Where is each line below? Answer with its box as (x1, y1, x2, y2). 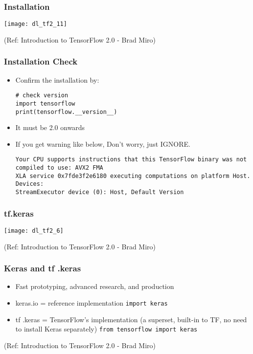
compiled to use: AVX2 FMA (15, 164, 103, 172)
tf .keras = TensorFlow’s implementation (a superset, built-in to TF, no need (15, 314, 247, 324)
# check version (15, 92, 69, 99)
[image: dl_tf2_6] (4, 227, 64, 234)
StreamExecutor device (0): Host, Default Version (15, 189, 184, 196)
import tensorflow (15, 100, 75, 107)
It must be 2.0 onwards (15, 122, 85, 133)
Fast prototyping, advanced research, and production (15, 281, 174, 291)
